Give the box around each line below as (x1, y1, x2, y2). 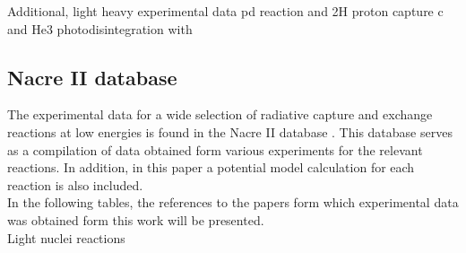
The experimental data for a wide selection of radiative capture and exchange (7, 105, 433, 124)
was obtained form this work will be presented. (7, 210, 264, 229)
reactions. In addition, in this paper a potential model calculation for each (7, 158, 415, 177)
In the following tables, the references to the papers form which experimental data (7, 193, 459, 212)
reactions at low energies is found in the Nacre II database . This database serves (7, 122, 453, 141)
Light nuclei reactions (7, 228, 125, 247)
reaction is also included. (7, 175, 143, 194)
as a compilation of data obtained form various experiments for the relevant (7, 140, 423, 159)
